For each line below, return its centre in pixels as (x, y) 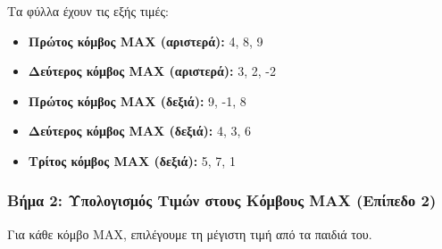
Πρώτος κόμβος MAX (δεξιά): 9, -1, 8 (137, 100)
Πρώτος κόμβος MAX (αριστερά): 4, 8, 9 (146, 41)
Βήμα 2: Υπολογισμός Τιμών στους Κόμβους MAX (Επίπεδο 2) (222, 200)
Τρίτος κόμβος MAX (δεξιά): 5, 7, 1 (132, 160)
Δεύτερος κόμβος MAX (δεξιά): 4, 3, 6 (139, 131)
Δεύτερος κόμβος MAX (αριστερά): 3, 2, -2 (152, 71)
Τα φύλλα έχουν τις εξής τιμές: (88, 11)
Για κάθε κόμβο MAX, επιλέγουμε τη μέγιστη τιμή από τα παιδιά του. (190, 233)
